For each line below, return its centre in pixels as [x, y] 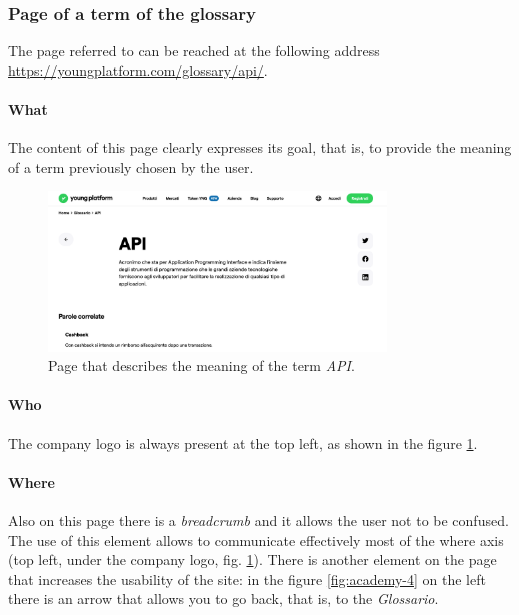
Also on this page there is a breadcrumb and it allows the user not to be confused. [258, 520]
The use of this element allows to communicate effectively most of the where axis [256, 539]
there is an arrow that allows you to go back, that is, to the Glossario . [223, 598]
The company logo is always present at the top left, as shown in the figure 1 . [243, 442]
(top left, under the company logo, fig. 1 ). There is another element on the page [252, 559]
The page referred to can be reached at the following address [194, 50]
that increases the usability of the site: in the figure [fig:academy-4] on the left [247, 578]
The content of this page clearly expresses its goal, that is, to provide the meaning [260, 147]
